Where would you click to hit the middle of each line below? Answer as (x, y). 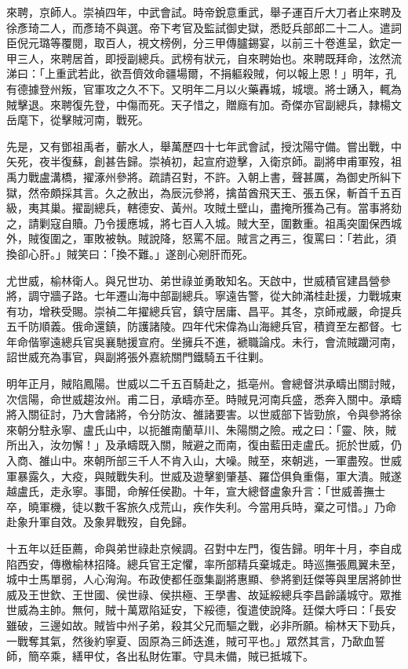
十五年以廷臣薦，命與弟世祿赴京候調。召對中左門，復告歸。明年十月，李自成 (204, 548)
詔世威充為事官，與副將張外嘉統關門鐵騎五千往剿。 (138, 357)
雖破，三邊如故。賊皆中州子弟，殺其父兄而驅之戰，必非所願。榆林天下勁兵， (204, 625)
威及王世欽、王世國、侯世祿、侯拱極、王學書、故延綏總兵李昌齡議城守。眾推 (204, 594)
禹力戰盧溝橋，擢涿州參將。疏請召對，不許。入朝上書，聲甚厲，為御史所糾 (199, 176)
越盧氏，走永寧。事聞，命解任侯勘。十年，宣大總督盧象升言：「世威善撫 (190, 491)
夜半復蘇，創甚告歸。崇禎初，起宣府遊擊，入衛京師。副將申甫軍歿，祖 (220, 161)
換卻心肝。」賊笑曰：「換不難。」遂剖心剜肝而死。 (130, 253)
